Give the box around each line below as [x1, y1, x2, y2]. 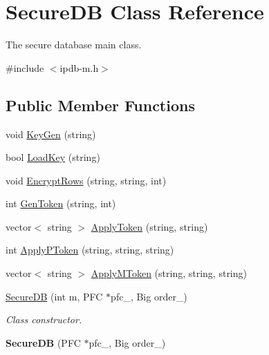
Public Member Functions [6, 94, 195, 115]
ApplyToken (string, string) [91, 219, 208, 233]
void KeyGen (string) [6, 126, 96, 141]
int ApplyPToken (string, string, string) [6, 242, 174, 257]
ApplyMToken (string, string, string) [91, 266, 247, 280]
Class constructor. [6, 312, 82, 327]
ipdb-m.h [59, 60, 99, 75]
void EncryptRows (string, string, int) [6, 173, 167, 187]
